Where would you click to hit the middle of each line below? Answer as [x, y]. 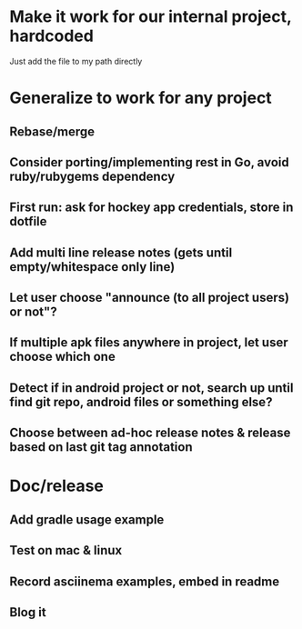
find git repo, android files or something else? [141, 402]
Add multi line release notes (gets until [121, 252]
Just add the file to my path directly [76, 61]
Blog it [28, 612]
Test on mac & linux [66, 550]
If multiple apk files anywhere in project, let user [149, 343]
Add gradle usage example [87, 519]
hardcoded [51, 36]
